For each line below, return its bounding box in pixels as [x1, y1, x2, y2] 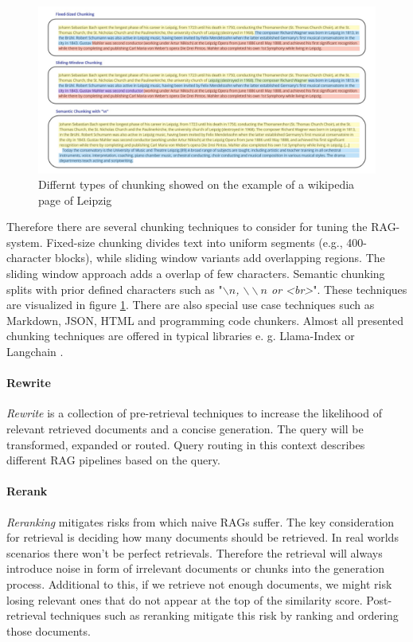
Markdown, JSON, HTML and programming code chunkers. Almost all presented [6, 311, 403, 328]
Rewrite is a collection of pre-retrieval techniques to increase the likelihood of [6, 405, 382, 421]
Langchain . [6, 343, 64, 360]
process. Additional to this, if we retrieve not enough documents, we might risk [6, 575, 392, 592]
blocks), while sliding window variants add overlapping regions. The [55, 249, 385, 266]
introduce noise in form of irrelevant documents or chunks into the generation [6, 560, 384, 577]
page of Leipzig [38, 191, 112, 208]
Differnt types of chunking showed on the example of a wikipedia [38, 176, 355, 193]
